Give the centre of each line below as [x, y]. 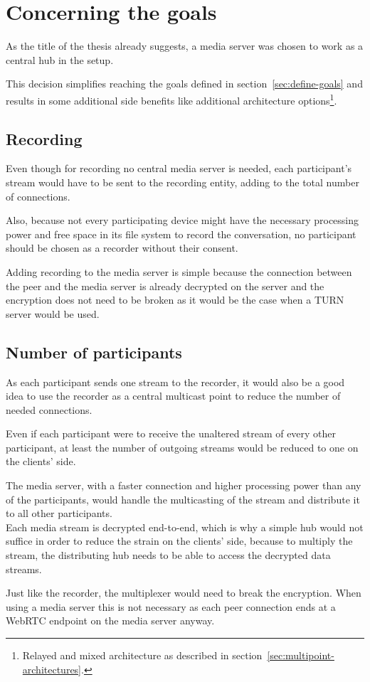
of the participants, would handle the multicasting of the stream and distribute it [183, 499]
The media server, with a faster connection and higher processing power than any [184, 485]
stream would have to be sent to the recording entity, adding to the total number [183, 182]
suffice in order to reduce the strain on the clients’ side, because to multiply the [179, 541]
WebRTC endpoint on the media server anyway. [110, 620]
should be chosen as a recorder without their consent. [122, 248]
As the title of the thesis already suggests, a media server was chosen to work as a [185, 46]
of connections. [38, 196]
